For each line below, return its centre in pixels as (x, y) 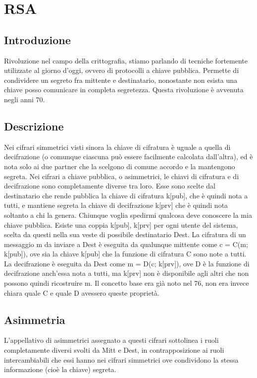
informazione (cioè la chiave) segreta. (60, 369)
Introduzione (37, 39)
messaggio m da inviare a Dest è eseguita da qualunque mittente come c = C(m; (126, 244)
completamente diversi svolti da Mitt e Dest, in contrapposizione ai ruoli (114, 350)
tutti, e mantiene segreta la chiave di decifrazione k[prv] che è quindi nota (116, 205)
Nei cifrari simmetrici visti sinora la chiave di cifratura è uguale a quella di (117, 147)
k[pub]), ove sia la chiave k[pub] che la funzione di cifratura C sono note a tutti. (125, 254)
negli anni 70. (25, 99)
